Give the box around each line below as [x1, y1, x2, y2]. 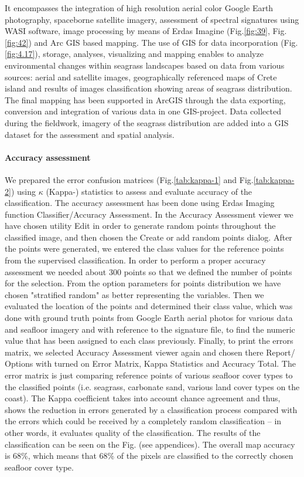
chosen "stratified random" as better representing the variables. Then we [5, 288, 264, 300]
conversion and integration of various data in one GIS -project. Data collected [5, 105, 281, 117]
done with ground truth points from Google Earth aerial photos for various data [5, 312, 293, 324]
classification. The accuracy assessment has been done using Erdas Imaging [5, 197, 275, 209]
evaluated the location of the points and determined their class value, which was [5, 300, 293, 312]
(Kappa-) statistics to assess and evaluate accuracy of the [46, 185, 252, 197]
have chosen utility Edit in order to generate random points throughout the [5, 219, 276, 232]
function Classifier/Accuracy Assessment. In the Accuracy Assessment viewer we [5, 208, 293, 220]
